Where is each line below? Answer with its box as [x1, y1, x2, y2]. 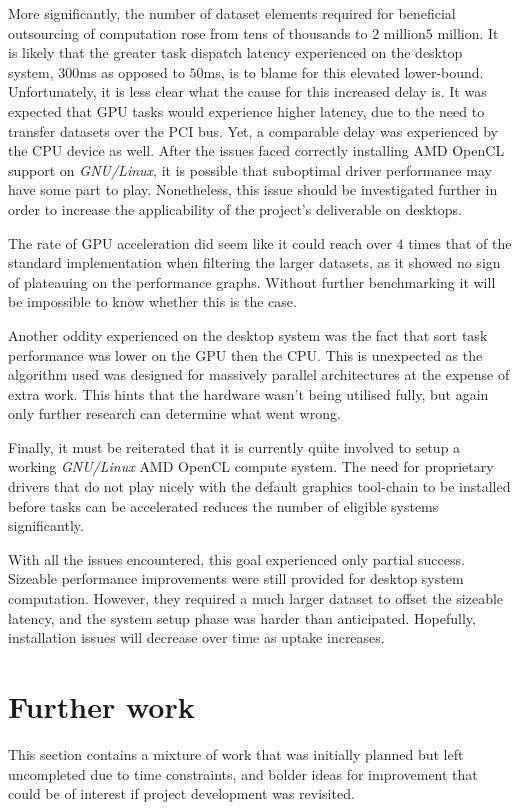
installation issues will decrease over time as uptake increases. [8, 627, 385, 648]
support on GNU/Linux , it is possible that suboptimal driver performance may [8, 159, 492, 180]
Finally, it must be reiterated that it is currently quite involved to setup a [8, 436, 461, 457]
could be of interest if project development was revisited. [8, 783, 355, 804]
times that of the [408, 232, 512, 253]
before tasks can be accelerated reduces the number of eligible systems [8, 495, 439, 516]
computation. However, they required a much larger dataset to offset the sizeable [8, 588, 504, 609]
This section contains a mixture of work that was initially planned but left [8, 743, 464, 764]
